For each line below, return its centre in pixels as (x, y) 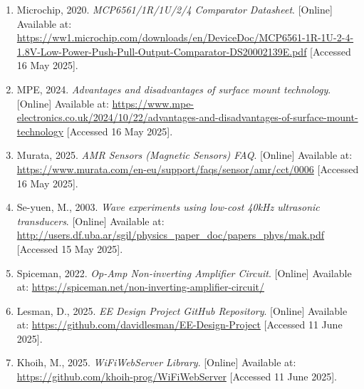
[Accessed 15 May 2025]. (70, 248)
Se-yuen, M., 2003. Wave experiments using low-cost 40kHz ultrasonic (168, 207)
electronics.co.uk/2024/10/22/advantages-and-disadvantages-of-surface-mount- (187, 117)
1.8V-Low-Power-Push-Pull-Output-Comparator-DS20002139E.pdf (162, 51)
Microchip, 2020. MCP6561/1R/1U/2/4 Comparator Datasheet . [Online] (175, 9)
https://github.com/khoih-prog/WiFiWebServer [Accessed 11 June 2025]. (177, 377)
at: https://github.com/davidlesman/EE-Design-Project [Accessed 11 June (180, 325)
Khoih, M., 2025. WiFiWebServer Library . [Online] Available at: (156, 362)
